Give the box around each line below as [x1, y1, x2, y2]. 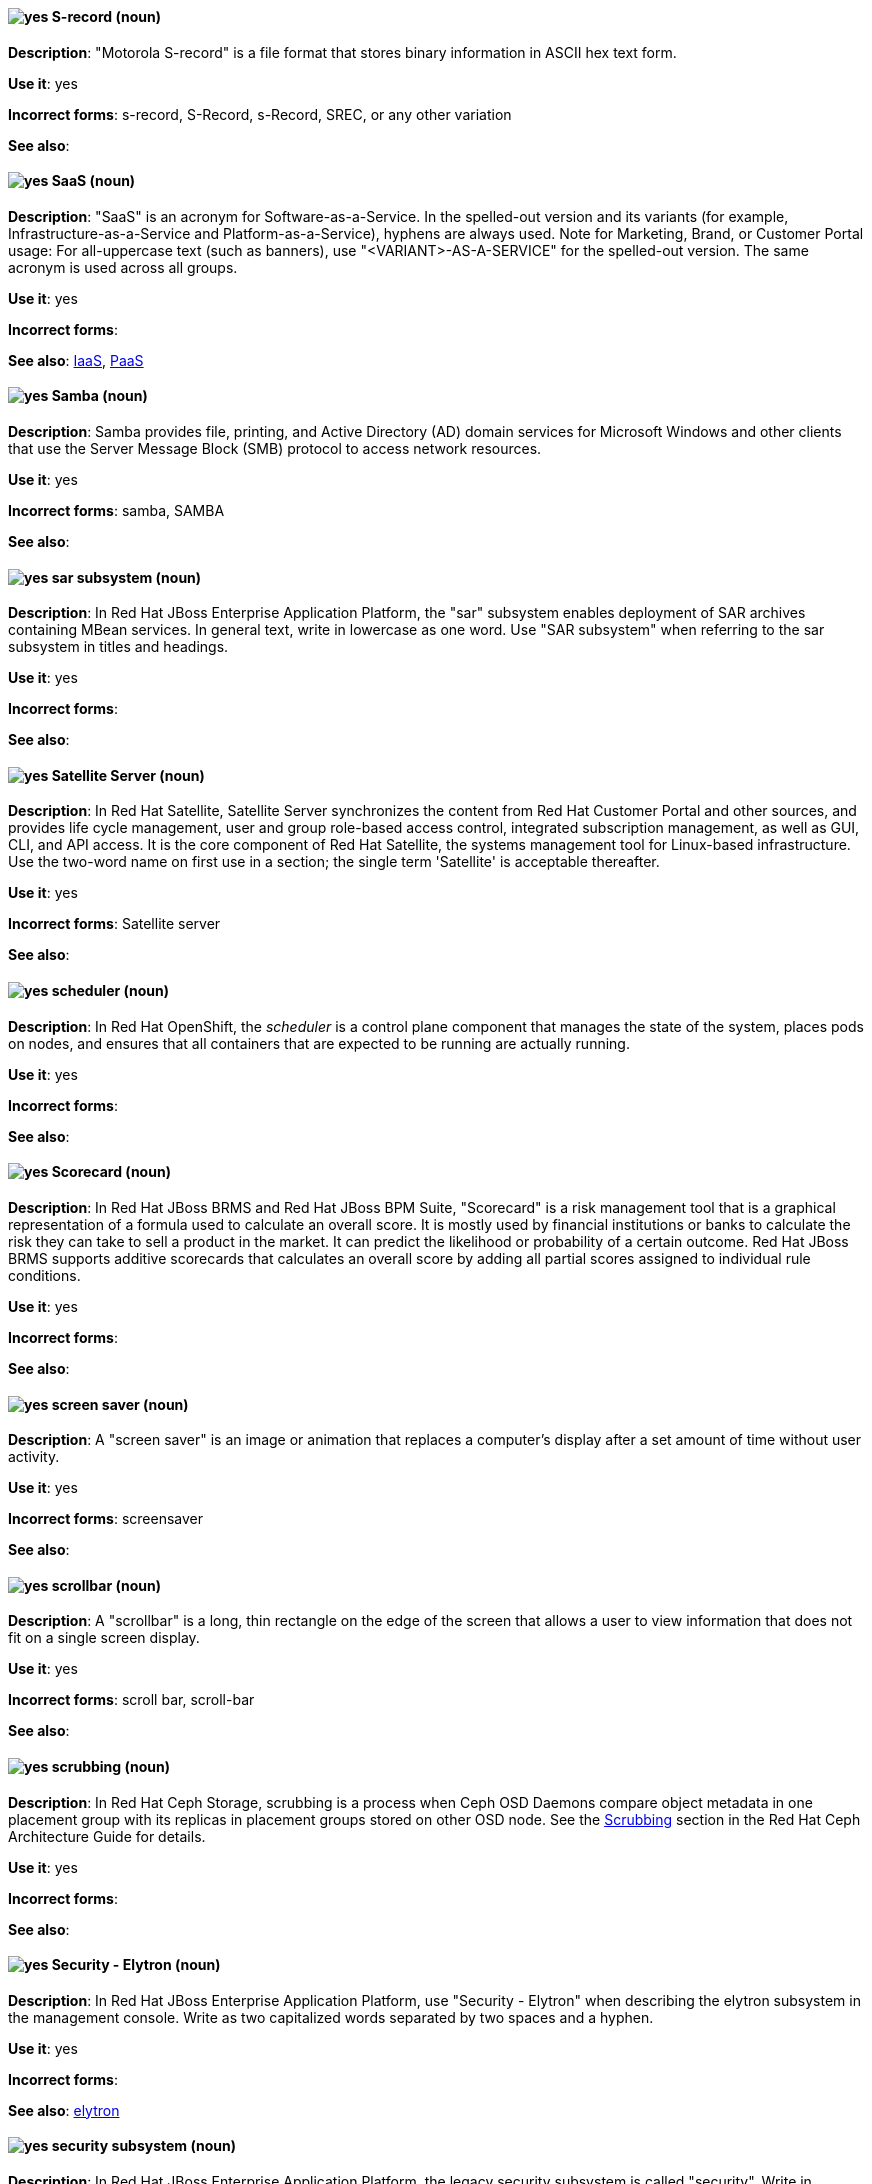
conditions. [8, 1266, 81, 1284]
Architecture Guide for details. [8, 1827, 206, 1845]
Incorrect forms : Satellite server [8, 915, 221, 933]
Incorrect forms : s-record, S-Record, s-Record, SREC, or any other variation [8, 105, 512, 123]
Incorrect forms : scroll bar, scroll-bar [8, 1691, 255, 1709]
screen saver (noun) [51, 1395, 189, 1413]
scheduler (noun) [51, 982, 170, 1000]
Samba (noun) [51, 387, 148, 405]
